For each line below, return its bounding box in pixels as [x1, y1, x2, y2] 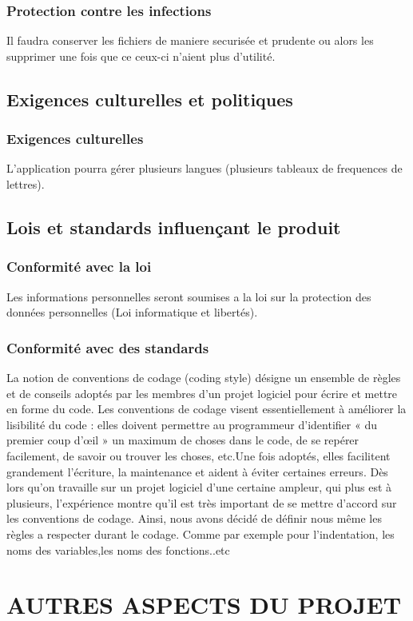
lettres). [6, 176, 45, 192]
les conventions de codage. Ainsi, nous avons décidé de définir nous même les [6, 510, 382, 527]
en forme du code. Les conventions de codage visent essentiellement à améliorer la [6, 400, 407, 417]
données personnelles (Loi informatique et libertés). [6, 304, 258, 320]
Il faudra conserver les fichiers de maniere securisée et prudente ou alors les [6, 32, 374, 49]
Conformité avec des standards [6, 337, 209, 357]
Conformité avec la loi [6, 257, 152, 277]
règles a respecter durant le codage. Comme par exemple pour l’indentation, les [6, 525, 395, 542]
